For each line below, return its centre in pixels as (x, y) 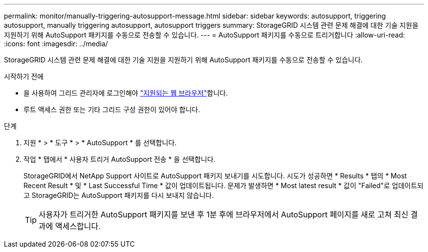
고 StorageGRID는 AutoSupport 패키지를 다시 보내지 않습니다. (119, 195)
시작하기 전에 (24, 76)
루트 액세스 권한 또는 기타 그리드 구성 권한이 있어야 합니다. (112, 109)
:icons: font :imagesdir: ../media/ (56, 44)
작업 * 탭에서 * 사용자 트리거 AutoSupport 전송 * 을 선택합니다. (119, 159)
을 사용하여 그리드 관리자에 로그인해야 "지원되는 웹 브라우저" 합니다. (126, 93)
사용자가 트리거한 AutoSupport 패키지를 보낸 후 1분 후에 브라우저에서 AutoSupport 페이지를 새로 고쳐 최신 (224, 214)
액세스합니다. (78, 226)
